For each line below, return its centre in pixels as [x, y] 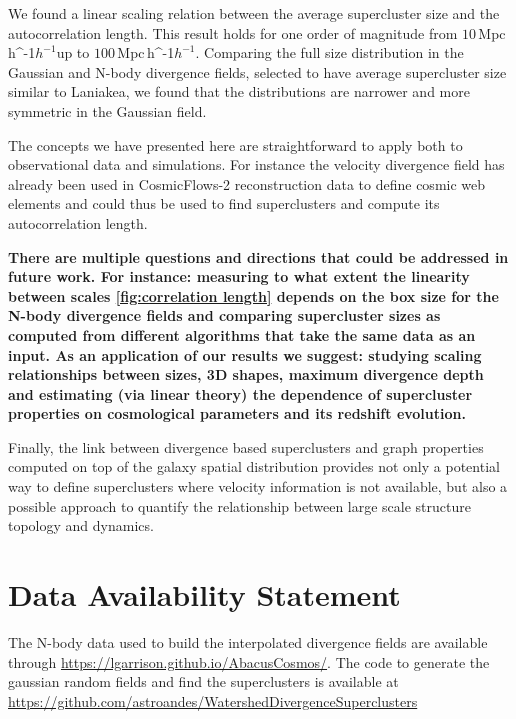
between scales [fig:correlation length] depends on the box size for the [253, 295]
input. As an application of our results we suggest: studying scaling [245, 354]
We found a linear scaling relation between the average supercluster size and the [254, 13]
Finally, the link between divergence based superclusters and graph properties [246, 446]
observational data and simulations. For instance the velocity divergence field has [256, 164]
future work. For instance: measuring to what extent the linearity [239, 276]
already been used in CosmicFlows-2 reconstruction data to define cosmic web [247, 183]
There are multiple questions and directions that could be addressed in [258, 256]
